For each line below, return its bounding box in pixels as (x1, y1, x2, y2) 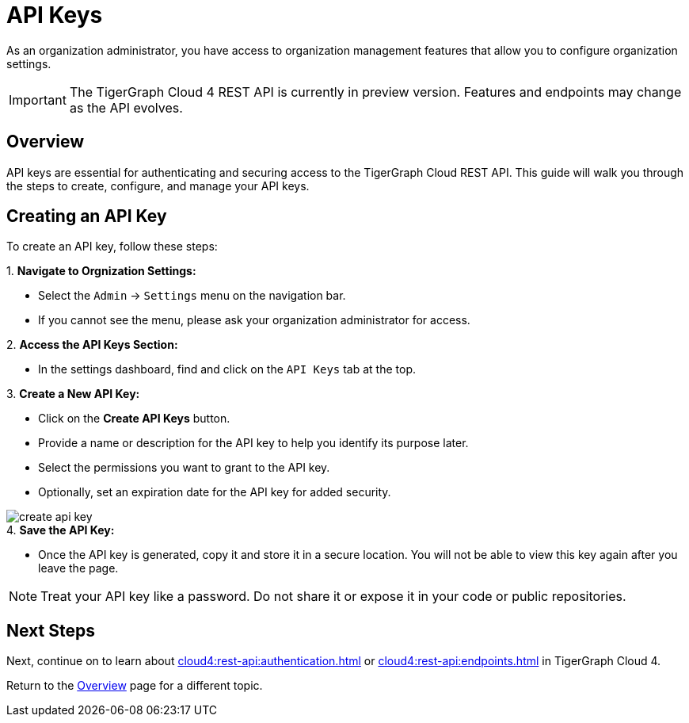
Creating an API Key (6, 206, 167, 227)
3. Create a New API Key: (6, 387, 140, 401)
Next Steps (6, 620, 95, 641)
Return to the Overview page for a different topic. (6, 679, 263, 693)
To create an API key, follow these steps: (6, 239, 218, 254)
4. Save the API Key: (6, 523, 115, 537)
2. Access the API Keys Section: (6, 338, 178, 352)
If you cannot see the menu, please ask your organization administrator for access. (38, 313, 470, 327)
